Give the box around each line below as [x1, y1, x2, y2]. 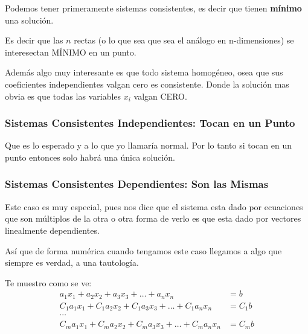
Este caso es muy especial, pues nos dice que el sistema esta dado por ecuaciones [5, 200, 303, 213]
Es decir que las [5, 34, 63, 47]
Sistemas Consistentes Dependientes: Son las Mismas [5, 176, 269, 191]
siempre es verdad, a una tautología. [5, 256, 139, 269]
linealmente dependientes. [5, 223, 100, 236]
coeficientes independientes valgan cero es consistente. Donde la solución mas [5, 77, 289, 90]
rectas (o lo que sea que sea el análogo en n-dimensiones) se [74, 34, 294, 47]
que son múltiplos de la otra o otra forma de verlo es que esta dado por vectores [5, 212, 301, 225]
